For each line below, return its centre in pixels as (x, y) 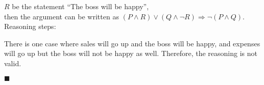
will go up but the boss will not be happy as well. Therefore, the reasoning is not (131, 53)
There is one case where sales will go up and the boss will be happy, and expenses (132, 43)
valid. (13, 63)
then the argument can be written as (62, 16)
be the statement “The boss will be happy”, (80, 6)
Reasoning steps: (30, 26)
